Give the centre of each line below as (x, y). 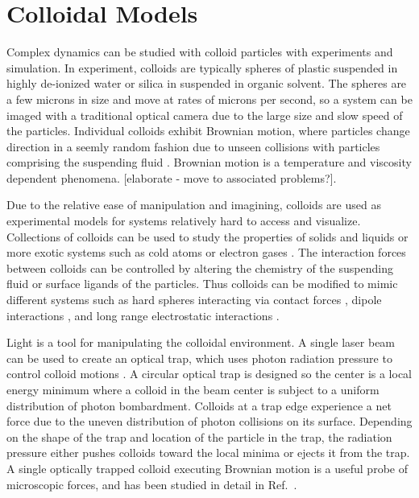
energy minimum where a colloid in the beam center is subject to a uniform (193, 389)
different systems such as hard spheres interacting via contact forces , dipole (194, 300)
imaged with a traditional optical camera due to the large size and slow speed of (205, 115)
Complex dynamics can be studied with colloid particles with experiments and (200, 52)
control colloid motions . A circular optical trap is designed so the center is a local (209, 374)
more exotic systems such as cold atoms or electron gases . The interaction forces (206, 252)
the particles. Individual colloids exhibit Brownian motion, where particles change (208, 131)
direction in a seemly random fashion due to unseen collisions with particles (193, 146)
